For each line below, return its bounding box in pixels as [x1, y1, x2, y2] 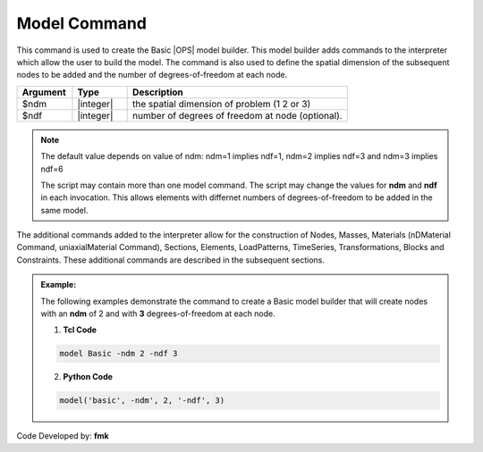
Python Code [63, 372, 114, 382]
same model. [40, 205, 89, 215]
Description [132, 86, 183, 98]
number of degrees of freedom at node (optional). [132, 109, 343, 121]
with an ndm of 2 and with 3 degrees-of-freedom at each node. [40, 308, 276, 319]
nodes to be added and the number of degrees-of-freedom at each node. [16, 70, 288, 80]
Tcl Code [63, 324, 97, 335]
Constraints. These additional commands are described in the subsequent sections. [16, 255, 326, 265]
